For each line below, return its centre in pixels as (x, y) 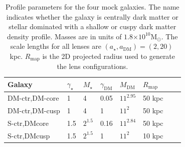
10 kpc (153, 135)
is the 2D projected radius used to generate (109, 56)
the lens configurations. (92, 66)
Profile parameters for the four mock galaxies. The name (92, 7)
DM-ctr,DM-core (33, 98)
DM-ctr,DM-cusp (34, 110)
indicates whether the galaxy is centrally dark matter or (92, 16)
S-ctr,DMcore (28, 123)
